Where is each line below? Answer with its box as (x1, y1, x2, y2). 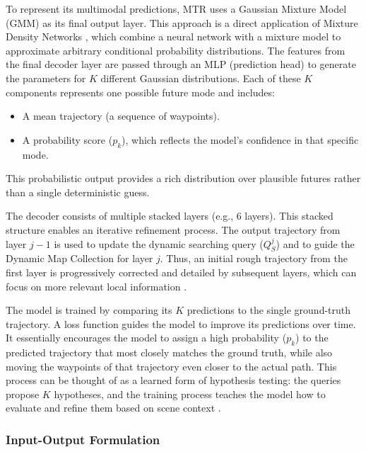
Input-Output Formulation (6, 430, 160, 448)
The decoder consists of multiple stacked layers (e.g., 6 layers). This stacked (6, 208, 333, 223)
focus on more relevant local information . (6, 278, 187, 293)
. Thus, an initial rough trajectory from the (160, 251, 348, 266)
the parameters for (6, 70, 86, 85)
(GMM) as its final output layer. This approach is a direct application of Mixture (6, 15, 358, 30)
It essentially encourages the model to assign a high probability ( (6, 330, 287, 345)
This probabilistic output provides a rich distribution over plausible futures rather (6, 171, 361, 186)
